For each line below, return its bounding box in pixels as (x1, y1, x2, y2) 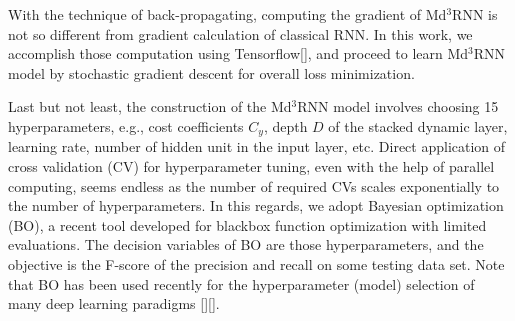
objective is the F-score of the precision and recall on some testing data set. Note (8, 253, 505, 274)
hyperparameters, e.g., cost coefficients (8, 115, 244, 136)
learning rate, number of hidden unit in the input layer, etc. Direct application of (8, 136, 506, 157)
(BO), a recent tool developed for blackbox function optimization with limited (8, 214, 487, 235)
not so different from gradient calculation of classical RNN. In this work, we (8, 23, 473, 44)
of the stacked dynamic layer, (328, 115, 508, 136)
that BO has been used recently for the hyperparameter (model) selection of (8, 273, 475, 294)
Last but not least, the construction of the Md (8, 96, 292, 117)
